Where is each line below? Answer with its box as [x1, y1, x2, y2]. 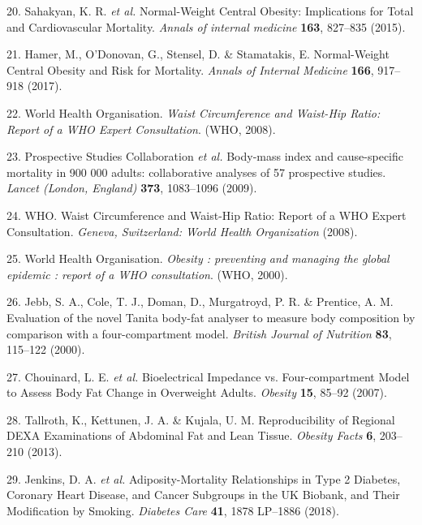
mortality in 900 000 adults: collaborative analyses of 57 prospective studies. [6, 163, 386, 180]
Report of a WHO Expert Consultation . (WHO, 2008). [6, 120, 276, 137]
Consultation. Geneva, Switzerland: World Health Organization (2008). [6, 222, 358, 239]
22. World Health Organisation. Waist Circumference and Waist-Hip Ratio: [6, 104, 381, 121]
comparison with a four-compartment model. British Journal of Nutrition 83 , [6, 325, 392, 342]
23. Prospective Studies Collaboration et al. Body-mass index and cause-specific [6, 148, 404, 165]
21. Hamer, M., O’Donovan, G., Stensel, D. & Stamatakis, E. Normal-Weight [6, 45, 390, 62]
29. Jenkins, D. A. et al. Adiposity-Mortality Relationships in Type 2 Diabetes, [6, 470, 401, 487]
